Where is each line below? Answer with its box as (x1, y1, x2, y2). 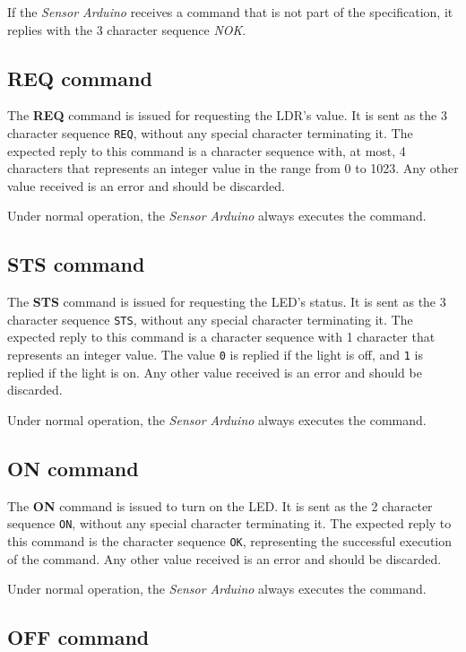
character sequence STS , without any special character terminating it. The (7, 309, 413, 328)
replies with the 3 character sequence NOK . (7, 20, 246, 39)
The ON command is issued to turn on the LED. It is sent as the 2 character (7, 496, 433, 515)
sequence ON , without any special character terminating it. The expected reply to (7, 514, 452, 533)
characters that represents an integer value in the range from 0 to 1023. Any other (7, 159, 459, 178)
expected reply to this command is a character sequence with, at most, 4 (7, 141, 406, 160)
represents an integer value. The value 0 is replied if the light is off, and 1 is (7, 345, 424, 364)
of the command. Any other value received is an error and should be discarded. (7, 549, 442, 568)
